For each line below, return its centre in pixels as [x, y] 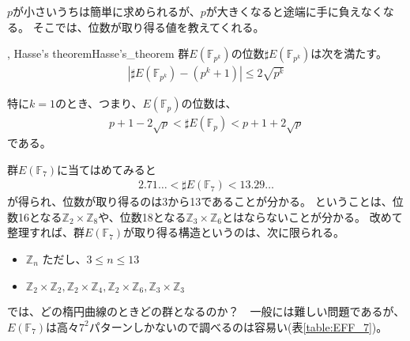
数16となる [35, 216]
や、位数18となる [142, 216]
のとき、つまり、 [99, 103]
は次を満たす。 [349, 53]
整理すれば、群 [46, 232]
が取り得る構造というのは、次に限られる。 [234, 232]
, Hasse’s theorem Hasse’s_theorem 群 [98, 53]
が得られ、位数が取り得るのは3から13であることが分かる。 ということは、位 [205, 201]
